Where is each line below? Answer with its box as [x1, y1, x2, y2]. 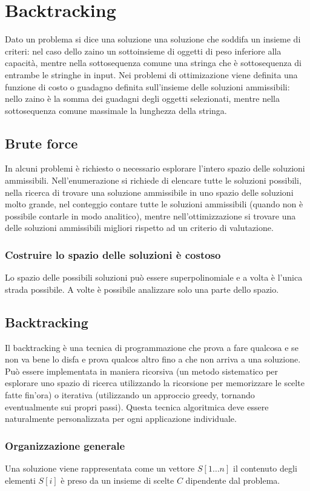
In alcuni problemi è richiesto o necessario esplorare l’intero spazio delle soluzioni [5, 162, 305, 175]
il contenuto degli [233, 462, 297, 475]
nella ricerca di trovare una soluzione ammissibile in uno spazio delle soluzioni [5, 185, 294, 198]
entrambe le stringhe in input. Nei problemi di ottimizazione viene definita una [5, 68, 298, 81]
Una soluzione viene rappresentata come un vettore [5, 462, 195, 475]
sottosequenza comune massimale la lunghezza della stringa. [5, 104, 227, 116]
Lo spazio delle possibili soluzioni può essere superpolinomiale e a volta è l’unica [5, 271, 303, 284]
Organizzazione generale [5, 438, 125, 453]
